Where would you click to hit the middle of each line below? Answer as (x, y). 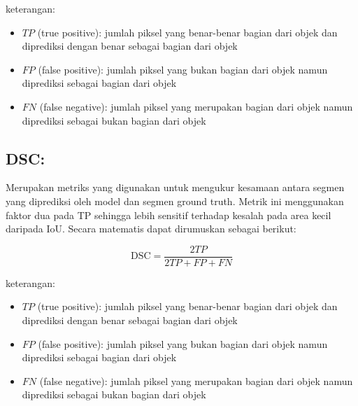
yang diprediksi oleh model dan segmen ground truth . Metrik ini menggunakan (175, 201)
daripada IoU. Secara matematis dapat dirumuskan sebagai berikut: (151, 229)
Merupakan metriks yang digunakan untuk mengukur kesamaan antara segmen (175, 187)
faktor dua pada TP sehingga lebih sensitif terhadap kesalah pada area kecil (169, 215)
